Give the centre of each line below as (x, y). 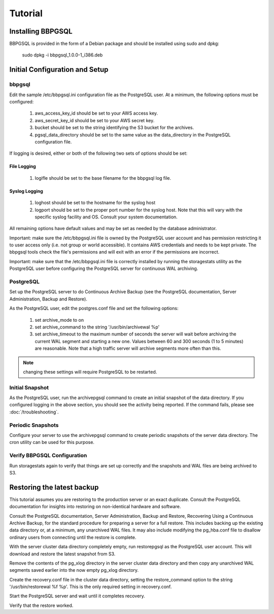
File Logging (23, 166)
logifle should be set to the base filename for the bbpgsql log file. (103, 178)
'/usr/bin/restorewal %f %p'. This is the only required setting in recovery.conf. (91, 587)
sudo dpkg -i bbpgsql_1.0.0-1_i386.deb (62, 55)
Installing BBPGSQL (41, 31)
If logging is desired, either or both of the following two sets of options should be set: (98, 153)
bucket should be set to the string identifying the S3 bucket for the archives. (114, 128)
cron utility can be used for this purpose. (52, 442)
